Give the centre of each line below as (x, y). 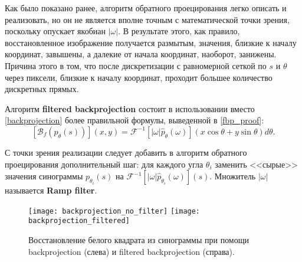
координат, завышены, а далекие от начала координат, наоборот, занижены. (141, 54)
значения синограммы (44, 176)
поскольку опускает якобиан (55, 31)
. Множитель (233, 176)
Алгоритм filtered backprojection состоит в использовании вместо (130, 108)
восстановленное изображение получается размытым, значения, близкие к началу (151, 42)
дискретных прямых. (42, 89)
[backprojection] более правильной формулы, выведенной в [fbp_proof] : (134, 120)
